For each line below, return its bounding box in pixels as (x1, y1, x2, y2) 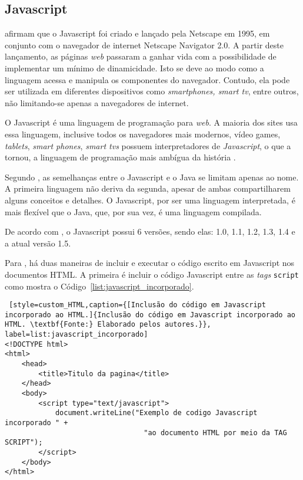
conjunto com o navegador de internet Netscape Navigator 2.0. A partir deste (5, 38, 284, 51)
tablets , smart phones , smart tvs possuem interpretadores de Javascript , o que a (5, 139, 291, 152)
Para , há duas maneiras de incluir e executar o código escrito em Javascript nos (5, 257, 295, 269)
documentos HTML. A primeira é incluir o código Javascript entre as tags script (5, 268, 299, 280)
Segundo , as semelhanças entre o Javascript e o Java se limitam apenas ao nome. (5, 170, 299, 183)
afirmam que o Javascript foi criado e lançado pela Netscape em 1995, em (5, 27, 270, 40)
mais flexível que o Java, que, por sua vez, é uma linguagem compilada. (5, 205, 262, 218)
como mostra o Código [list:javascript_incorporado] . (5, 280, 194, 292)
